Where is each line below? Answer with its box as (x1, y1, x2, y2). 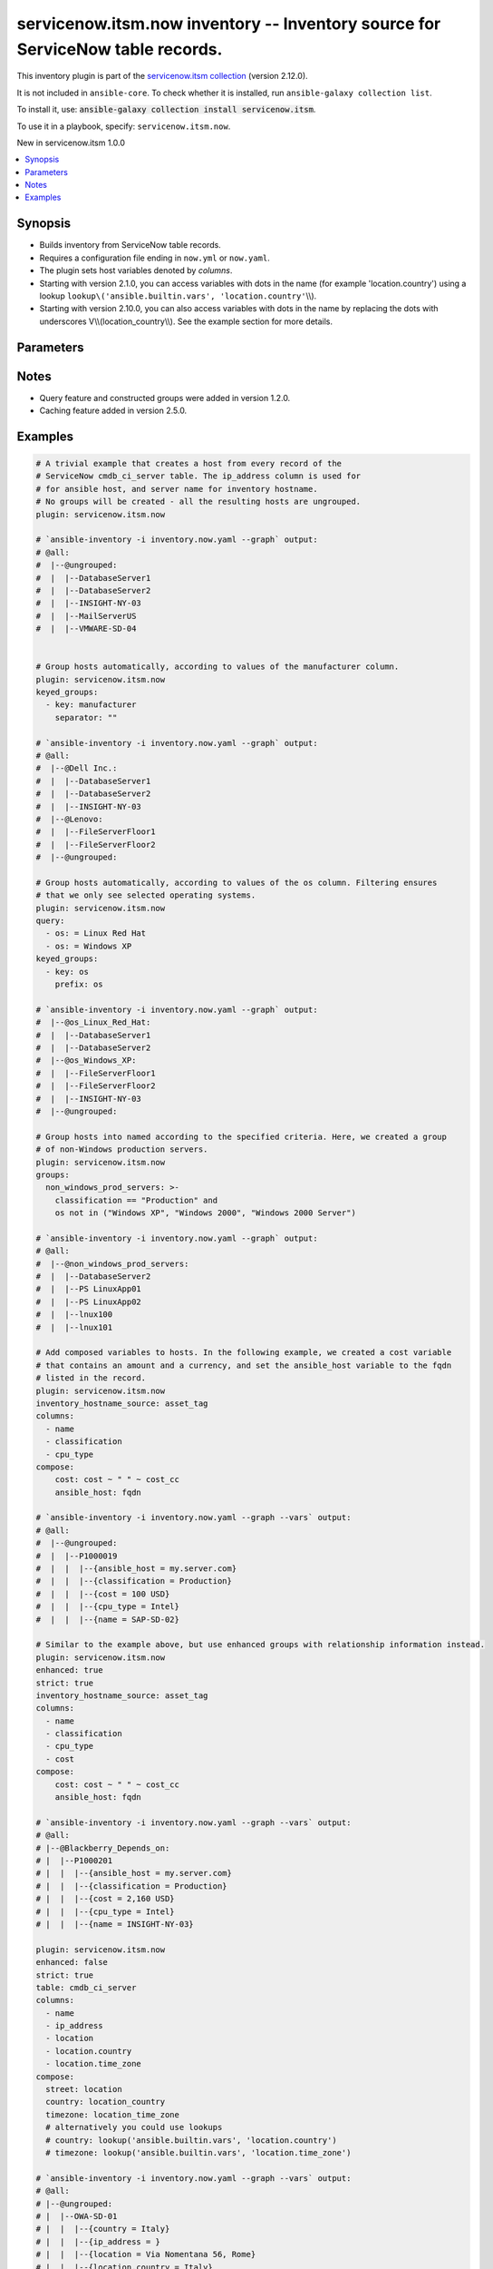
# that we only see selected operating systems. (35, 890, 256, 900)
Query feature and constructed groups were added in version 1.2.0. (39, 392, 291, 403)
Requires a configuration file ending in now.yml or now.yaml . (39, 252, 271, 263)
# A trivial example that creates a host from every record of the (35, 458, 343, 469)
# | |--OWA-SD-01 (35, 2211, 118, 2221)
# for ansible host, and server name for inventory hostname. (35, 484, 318, 494)
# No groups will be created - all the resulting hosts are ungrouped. (35, 496, 362, 507)
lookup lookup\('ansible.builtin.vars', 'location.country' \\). (39, 290, 317, 301)
